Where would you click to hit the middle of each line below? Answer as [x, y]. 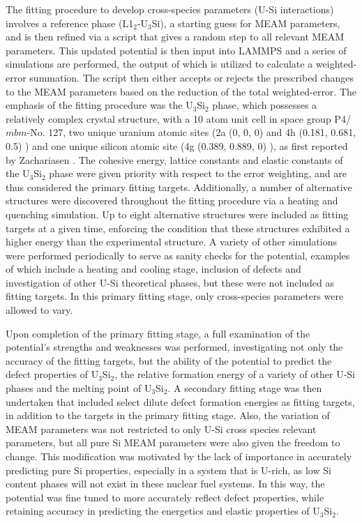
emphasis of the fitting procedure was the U [99, 105]
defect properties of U [52, 374]
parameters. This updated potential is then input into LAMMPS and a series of [176, 50]
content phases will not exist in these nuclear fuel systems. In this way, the [165, 484]
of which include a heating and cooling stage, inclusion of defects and [153, 269]
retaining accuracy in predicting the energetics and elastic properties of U [163, 511]
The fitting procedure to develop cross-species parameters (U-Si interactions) [170, 9]
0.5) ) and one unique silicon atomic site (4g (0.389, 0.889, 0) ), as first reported [177, 145]
